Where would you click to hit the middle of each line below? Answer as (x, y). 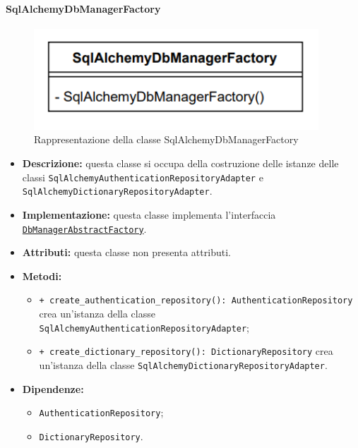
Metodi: (42, 276)
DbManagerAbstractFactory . (84, 228)
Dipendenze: (53, 388)
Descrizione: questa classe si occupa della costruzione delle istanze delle (180, 163)
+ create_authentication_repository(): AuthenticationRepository (196, 301)
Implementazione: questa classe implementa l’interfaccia (149, 214)
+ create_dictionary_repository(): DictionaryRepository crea (186, 351)
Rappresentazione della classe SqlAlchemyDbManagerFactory (166, 139)
